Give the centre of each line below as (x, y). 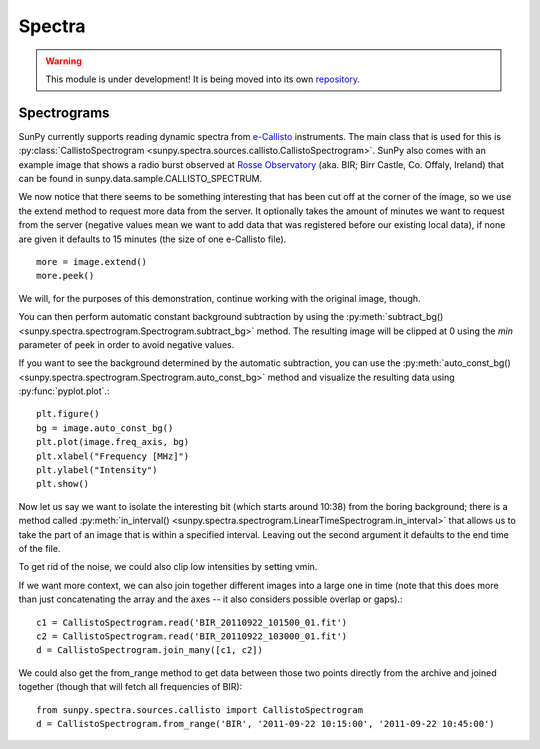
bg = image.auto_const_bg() (105, 428)
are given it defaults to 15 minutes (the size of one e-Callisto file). (152, 239)
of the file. (39, 548)
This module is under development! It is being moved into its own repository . (202, 79)
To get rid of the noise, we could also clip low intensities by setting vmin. (168, 567)
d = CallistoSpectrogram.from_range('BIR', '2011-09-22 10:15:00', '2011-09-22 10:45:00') (265, 723)
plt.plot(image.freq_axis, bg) (113, 442)
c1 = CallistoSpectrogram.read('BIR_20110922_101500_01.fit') (192, 622)
